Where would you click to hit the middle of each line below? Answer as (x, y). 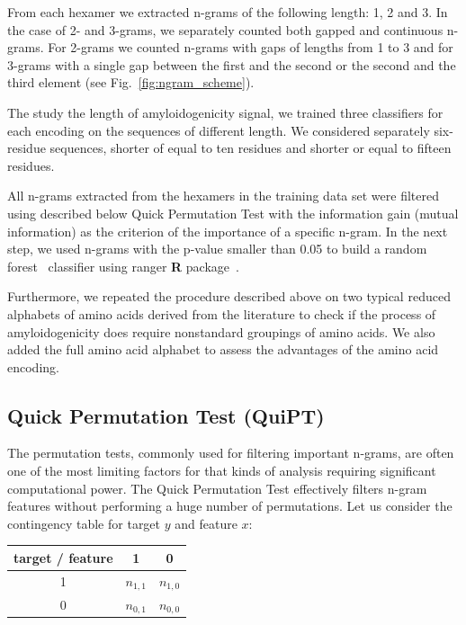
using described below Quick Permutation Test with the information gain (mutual (233, 213)
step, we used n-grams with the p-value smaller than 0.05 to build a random (217, 249)
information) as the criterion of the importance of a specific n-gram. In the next (228, 231)
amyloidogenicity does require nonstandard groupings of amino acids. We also (221, 331)
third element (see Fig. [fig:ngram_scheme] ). (131, 82)
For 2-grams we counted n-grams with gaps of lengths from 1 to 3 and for (251, 47)
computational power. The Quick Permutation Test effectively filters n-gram (217, 488)
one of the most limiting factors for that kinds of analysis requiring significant (222, 471)
